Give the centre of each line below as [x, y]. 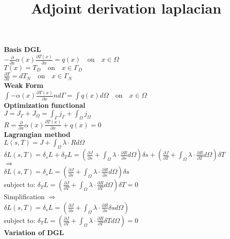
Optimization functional [45, 105]
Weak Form [24, 85]
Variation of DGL [34, 232]
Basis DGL [23, 49]
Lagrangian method [37, 134]
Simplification [25, 196]
